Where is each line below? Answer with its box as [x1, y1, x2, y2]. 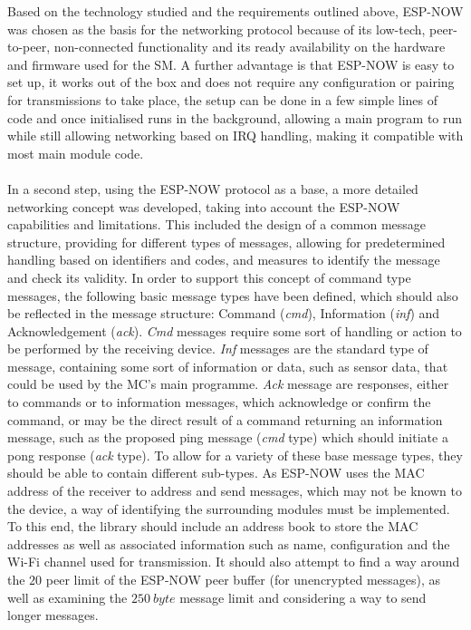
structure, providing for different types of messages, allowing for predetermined [7, 232, 446, 251]
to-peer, [7, 37, 51, 56]
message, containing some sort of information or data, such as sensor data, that [7, 356, 448, 375]
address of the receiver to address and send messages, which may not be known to [7, 481, 462, 500]
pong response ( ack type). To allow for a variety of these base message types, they [7, 445, 463, 464]
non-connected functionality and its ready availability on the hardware [53, 37, 446, 56]
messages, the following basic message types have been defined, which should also [7, 286, 458, 305]
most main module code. [7, 143, 144, 162]
